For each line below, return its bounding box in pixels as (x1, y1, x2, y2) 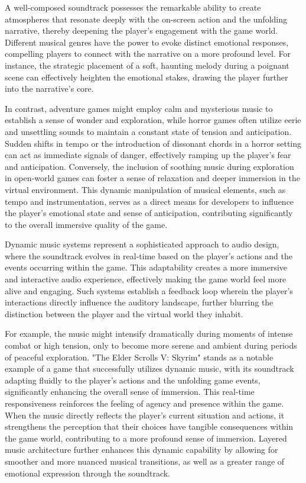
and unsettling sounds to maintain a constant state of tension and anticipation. (5, 125, 292, 137)
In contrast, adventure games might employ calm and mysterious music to (5, 102, 273, 114)
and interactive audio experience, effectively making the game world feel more (5, 273, 287, 285)
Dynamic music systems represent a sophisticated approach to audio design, (5, 238, 279, 250)
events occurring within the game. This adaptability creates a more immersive (5, 261, 288, 273)
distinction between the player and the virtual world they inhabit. (5, 307, 243, 320)
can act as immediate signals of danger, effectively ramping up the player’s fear (5, 149, 291, 161)
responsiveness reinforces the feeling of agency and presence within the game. (5, 397, 284, 409)
